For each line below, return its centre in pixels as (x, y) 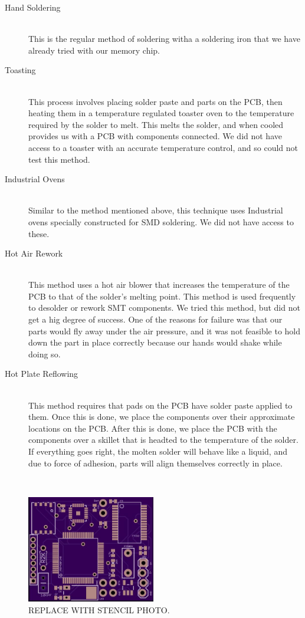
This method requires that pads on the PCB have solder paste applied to (160, 405)
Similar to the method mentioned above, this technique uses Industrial (156, 210)
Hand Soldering (33, 7)
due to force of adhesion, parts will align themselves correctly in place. (155, 463)
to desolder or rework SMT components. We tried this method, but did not (164, 308)
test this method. (59, 159)
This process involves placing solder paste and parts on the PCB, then (155, 101)
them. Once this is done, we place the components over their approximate (162, 417)
